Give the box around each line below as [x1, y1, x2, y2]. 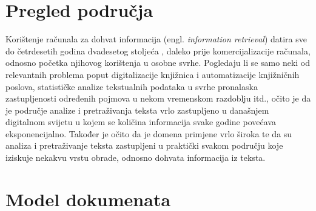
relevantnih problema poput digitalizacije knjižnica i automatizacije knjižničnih [5, 68, 300, 80]
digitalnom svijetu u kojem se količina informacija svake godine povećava [5, 115, 276, 128]
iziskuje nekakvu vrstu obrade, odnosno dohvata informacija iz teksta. [5, 151, 266, 164]
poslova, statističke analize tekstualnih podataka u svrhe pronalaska [5, 80, 258, 93]
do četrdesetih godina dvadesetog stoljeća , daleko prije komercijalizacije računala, [5, 44, 311, 57]
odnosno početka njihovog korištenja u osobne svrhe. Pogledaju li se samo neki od [5, 56, 311, 69]
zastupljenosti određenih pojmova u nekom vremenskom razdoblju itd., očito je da [5, 92, 311, 105]
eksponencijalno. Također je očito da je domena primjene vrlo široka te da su [5, 127, 292, 140]
